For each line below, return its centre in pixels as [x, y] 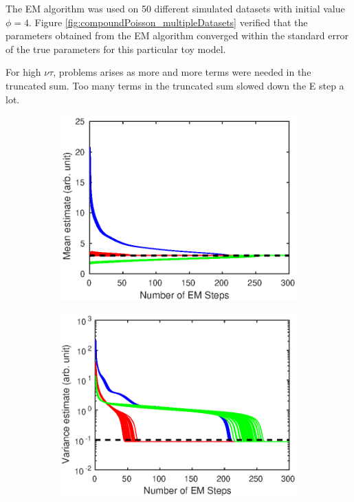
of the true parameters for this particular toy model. [116, 49]
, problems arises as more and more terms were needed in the [182, 72]
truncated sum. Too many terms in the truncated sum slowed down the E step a [175, 85]
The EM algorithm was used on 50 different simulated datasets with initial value [175, 8]
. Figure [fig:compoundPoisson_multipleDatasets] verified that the [168, 22]
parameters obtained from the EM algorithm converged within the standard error [177, 35]
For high [23, 72]
